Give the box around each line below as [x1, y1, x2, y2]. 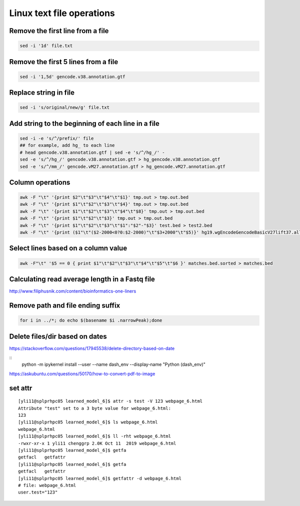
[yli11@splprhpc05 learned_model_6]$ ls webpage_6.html [18, 419, 158, 425]
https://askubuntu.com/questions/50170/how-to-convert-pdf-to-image [9, 371, 155, 377]
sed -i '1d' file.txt [19, 43, 73, 49]
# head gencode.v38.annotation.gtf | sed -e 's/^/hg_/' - [19, 149, 165, 155]
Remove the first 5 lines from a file [9, 58, 118, 66]
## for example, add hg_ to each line [19, 143, 115, 148]
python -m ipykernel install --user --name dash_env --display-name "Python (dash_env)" [21, 361, 206, 368]
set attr [9, 384, 32, 392]
